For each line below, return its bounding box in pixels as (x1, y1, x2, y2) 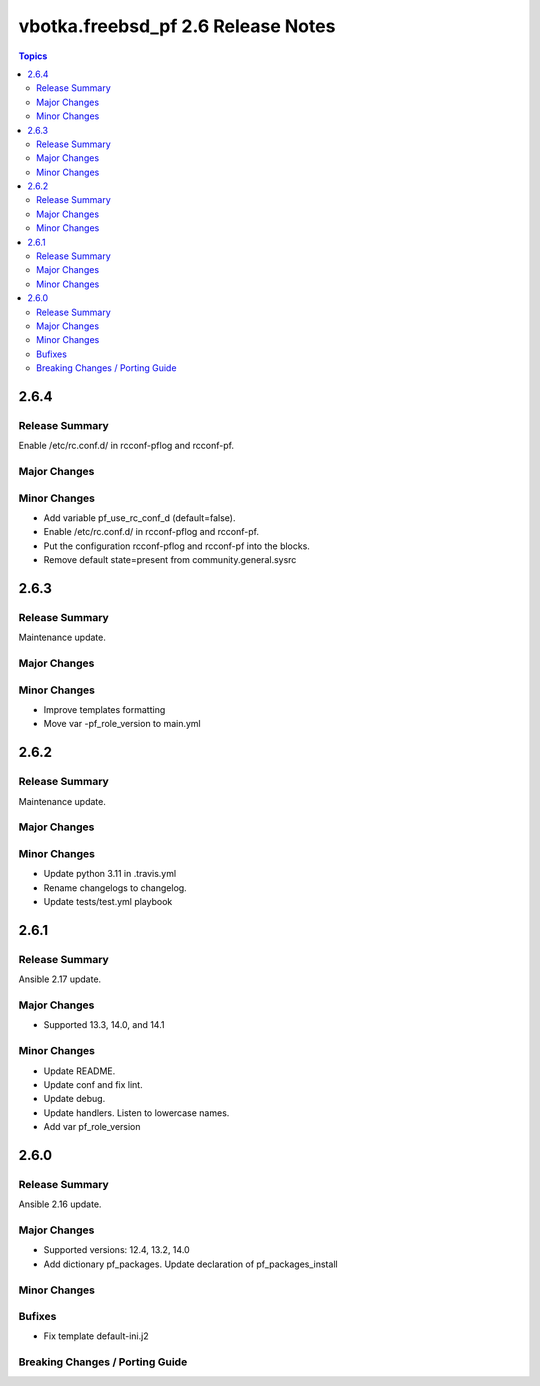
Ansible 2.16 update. (18, 1198, 102, 1210)
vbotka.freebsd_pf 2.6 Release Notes (18, 15, 336, 37)
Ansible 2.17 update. (18, 973, 102, 985)
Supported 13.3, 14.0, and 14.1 (43, 1019, 165, 1031)
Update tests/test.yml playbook (43, 896, 173, 908)
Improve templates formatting (43, 704, 166, 716)
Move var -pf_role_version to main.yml (43, 718, 201, 730)
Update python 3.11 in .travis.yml (43, 868, 177, 880)
